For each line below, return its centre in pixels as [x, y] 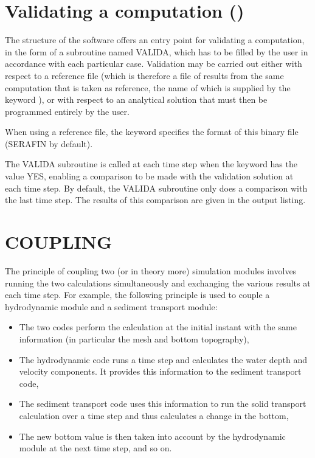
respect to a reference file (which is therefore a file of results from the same [144, 75]
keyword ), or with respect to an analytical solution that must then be [136, 99]
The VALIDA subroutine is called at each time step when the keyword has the [151, 164]
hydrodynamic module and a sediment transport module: [111, 306]
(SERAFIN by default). [49, 143]
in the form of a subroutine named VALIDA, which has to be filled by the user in [157, 51]
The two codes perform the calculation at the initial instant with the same [158, 327]
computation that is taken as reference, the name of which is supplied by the [148, 87]
